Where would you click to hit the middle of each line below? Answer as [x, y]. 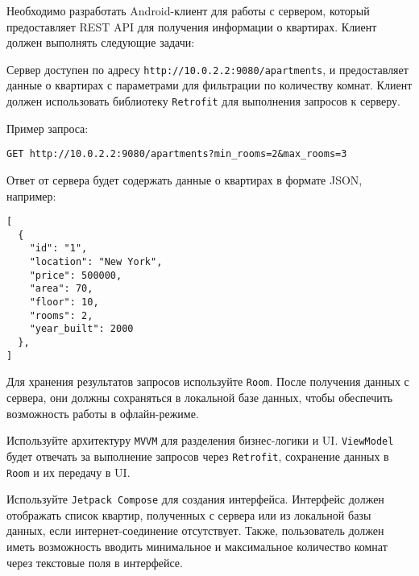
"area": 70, [61, 289]
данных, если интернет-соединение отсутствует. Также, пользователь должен [195, 530]
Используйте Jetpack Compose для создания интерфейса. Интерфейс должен [195, 499]
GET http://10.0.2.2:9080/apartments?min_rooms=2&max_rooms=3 [177, 154]
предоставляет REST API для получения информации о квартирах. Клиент [192, 26]
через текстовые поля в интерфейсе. [95, 562]
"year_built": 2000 [81, 329]
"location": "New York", [96, 262]
